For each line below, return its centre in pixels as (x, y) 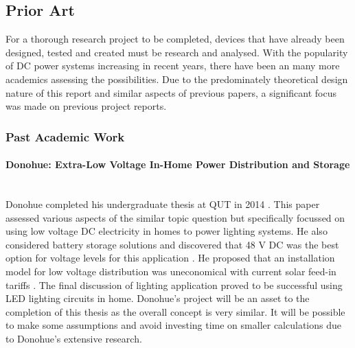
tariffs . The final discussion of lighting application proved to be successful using (174, 285)
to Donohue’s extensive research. (74, 338)
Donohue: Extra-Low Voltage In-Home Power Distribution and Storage (178, 164)
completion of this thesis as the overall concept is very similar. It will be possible (175, 311)
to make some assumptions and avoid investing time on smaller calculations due (173, 325)
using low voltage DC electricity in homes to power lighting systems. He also (167, 231)
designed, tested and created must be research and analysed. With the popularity (177, 52)
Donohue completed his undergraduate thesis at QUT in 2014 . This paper (163, 204)
